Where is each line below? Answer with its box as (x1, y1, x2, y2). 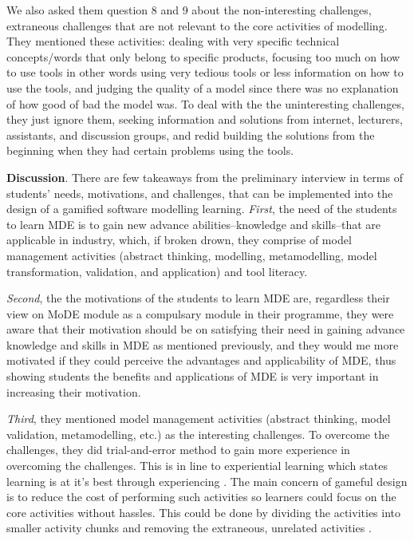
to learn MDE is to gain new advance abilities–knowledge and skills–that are (6, 215, 380, 232)
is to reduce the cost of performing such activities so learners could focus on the (6, 488, 396, 505)
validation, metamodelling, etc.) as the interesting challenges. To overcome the (6, 425, 390, 442)
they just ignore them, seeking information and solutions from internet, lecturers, (6, 111, 403, 128)
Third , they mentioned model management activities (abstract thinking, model (6, 410, 391, 427)
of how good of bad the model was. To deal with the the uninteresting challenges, (6, 95, 404, 112)
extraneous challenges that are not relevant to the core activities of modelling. (6, 17, 388, 34)
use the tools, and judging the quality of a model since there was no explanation (6, 79, 399, 96)
